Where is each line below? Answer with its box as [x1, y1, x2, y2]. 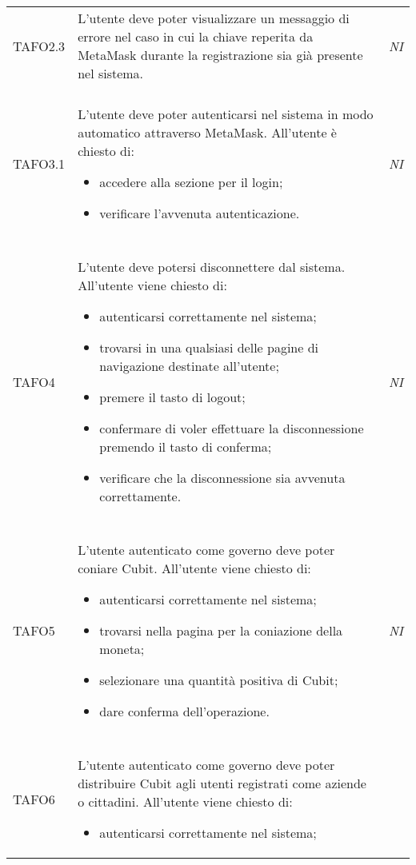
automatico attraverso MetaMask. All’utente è [78, 123, 337, 142]
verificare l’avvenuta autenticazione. [99, 204, 300, 222]
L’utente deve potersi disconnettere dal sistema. [78, 257, 346, 276]
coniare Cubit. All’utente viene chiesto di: [78, 559, 311, 577]
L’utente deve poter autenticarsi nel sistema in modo [78, 105, 374, 123]
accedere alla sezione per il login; [99, 173, 283, 191]
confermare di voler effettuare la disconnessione [99, 419, 364, 437]
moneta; [99, 640, 145, 658]
